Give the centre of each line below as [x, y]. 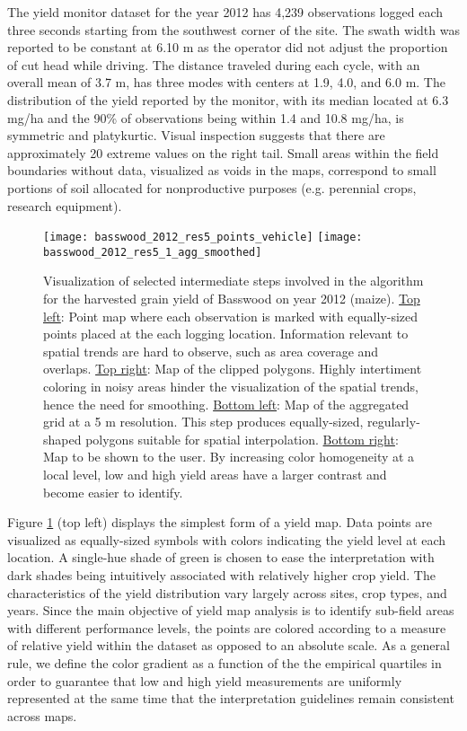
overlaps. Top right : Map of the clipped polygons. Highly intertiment [233, 369]
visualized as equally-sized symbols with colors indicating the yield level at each [227, 539]
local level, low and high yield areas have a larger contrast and [215, 474]
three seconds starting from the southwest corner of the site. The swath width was [233, 29]
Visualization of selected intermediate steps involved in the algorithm [233, 281]
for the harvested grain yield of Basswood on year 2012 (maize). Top [232, 299]
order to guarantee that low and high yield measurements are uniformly [205, 680]
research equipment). [65, 205]
